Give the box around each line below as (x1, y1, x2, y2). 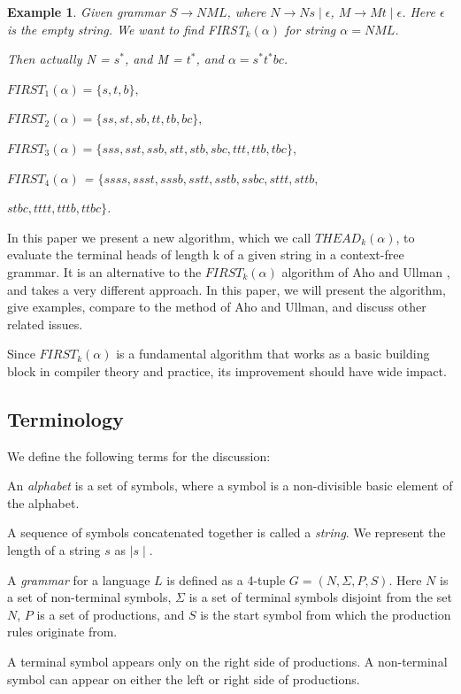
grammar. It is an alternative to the (7, 262, 202, 281)
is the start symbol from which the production (200, 605, 451, 623)
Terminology (7, 405, 124, 432)
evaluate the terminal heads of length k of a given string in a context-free (7, 245, 404, 264)
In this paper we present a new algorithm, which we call (7, 227, 311, 246)
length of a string (7, 541, 101, 559)
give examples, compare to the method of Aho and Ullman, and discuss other (7, 297, 426, 316)
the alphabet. (7, 493, 80, 512)
